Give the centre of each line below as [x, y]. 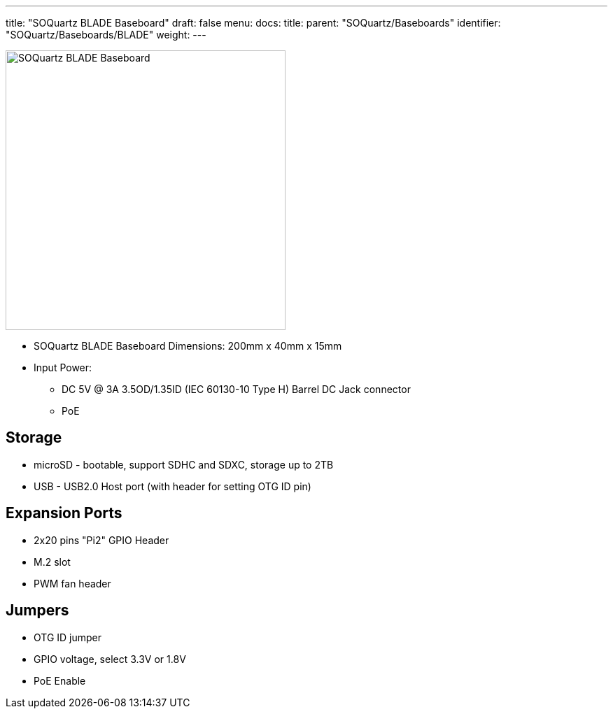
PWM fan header [72, 583]
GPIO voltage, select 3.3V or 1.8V [110, 659]
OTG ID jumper [68, 637]
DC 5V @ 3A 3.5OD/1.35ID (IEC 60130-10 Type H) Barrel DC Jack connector [236, 389]
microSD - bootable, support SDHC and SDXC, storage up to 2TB [184, 464]
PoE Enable [60, 680]
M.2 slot [52, 562]
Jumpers [37, 611]
